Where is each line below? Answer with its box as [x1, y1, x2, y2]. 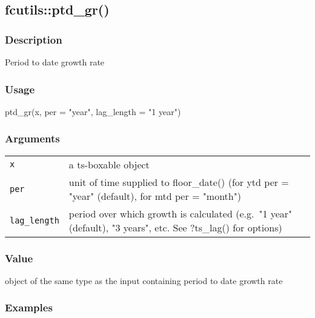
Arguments [5, 131, 60, 146]
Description [5, 31, 62, 47]
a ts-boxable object [68, 157, 150, 171]
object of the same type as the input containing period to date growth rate [5, 274, 283, 287]
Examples [5, 300, 53, 315]
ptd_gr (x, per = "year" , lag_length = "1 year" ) [5, 105, 181, 118]
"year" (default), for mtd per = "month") [68, 188, 241, 203]
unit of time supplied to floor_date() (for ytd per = [68, 174, 289, 189]
